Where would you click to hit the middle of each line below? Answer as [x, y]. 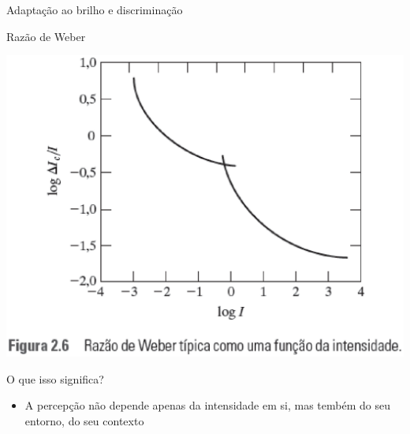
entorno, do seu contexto [84, 420]
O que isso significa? [55, 378]
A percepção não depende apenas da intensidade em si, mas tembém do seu [207, 405]
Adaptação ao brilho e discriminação [95, 9]
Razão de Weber [46, 36]
